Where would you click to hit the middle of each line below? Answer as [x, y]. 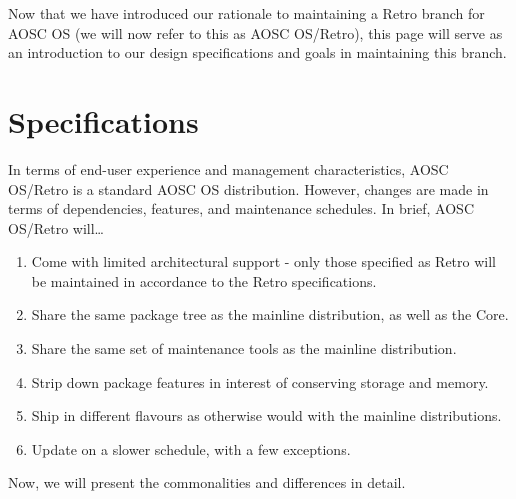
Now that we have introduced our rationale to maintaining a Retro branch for [246, 13]
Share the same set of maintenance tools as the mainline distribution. [244, 348]
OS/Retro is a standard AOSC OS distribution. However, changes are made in [248, 188]
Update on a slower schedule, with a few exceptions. [191, 448]
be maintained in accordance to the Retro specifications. [204, 280]
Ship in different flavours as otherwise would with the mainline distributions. [266, 415]
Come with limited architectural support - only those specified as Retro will [263, 261]
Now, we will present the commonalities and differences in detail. [207, 482]
